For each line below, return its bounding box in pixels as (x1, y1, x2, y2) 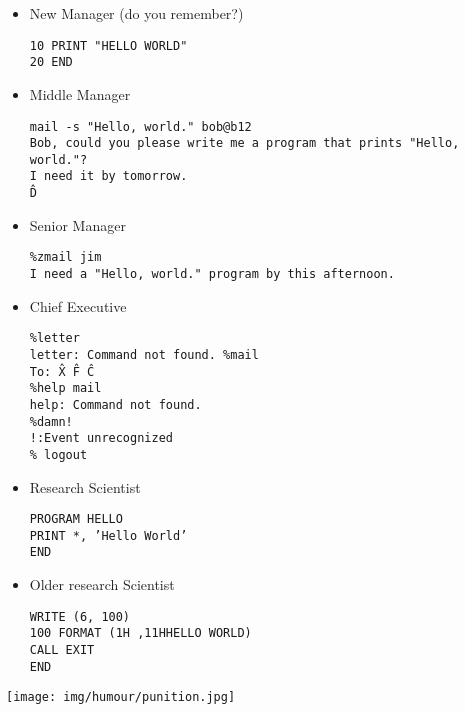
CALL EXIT (29, 643, 95, 657)
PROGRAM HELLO (29, 512, 123, 527)
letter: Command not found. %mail (29, 347, 259, 362)
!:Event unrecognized (29, 431, 173, 446)
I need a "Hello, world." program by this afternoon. (29, 267, 395, 282)
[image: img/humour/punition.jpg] (6, 690, 236, 705)
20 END (29, 55, 73, 70)
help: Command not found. (29, 397, 202, 412)
